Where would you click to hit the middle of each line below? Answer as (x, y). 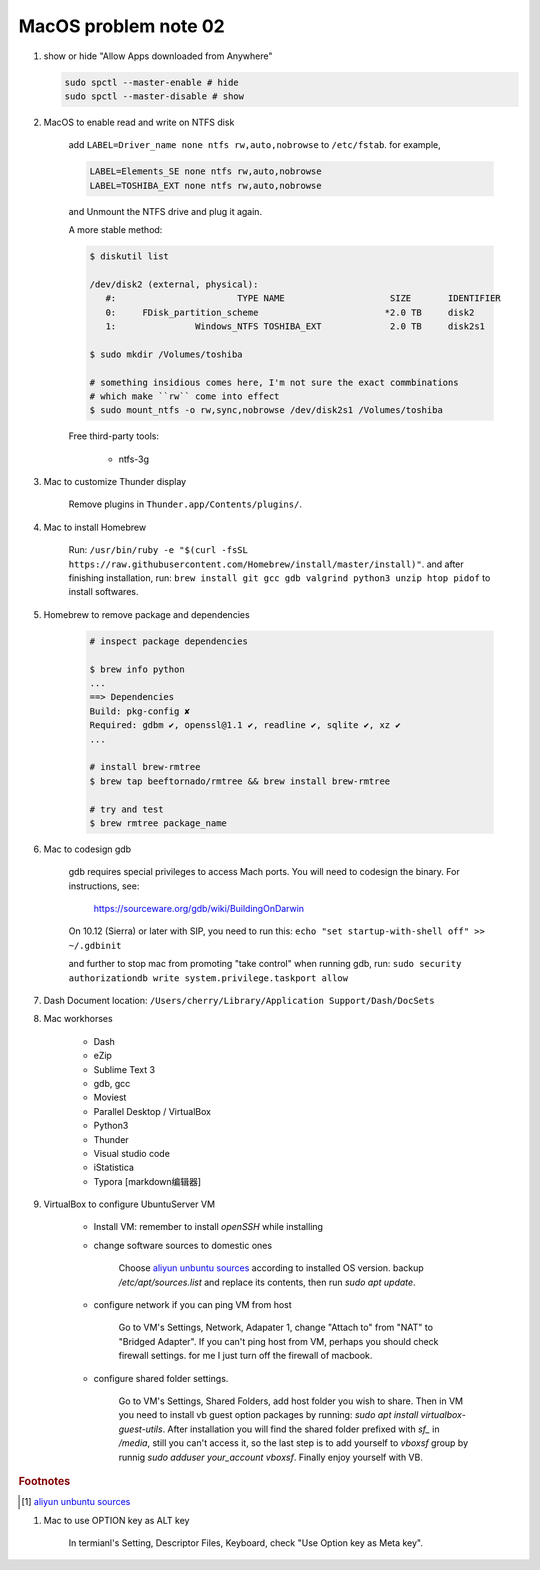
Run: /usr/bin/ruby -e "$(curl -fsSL (158, 550)
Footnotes (44, 1481)
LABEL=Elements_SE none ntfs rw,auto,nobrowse (205, 171)
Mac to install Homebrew (95, 527)
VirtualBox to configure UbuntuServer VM (129, 1204)
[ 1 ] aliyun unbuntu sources (76, 1502)
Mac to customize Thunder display (115, 482)
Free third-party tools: (114, 436)
